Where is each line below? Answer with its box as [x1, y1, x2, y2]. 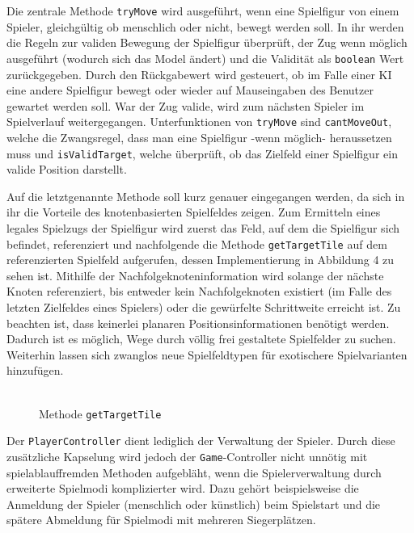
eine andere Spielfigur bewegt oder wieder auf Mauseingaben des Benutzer [6, 82, 374, 99]
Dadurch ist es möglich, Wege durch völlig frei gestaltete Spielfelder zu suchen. [6, 330, 396, 347]
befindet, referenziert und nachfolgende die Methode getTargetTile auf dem [6, 235, 387, 252]
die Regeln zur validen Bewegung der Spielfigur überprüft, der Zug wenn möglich [6, 34, 408, 51]
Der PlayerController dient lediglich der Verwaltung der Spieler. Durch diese [6, 432, 395, 449]
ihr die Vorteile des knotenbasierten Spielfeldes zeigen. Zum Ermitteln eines [6, 204, 381, 220]
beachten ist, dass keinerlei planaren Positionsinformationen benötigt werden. [6, 314, 390, 331]
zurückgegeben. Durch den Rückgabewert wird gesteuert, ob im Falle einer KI [6, 65, 392, 82]
